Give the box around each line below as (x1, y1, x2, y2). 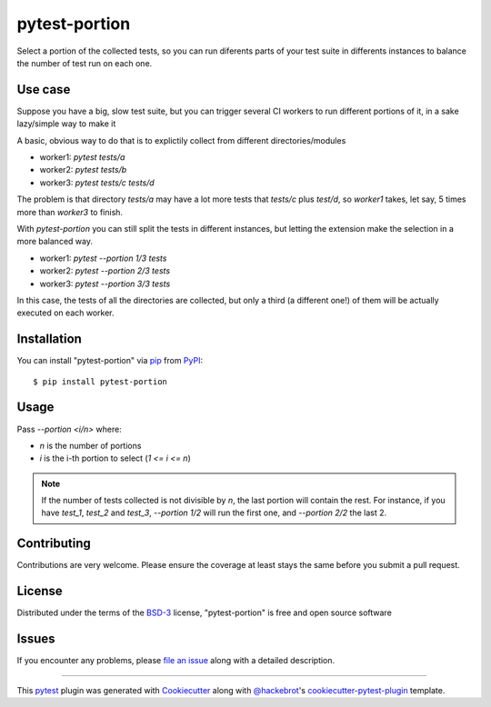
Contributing (16, 536, 91, 552)
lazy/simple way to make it (16, 118, 116, 129)
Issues (16, 632, 55, 647)
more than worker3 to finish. (16, 206, 123, 217)
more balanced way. (16, 236, 93, 247)
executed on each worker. (16, 307, 115, 318)
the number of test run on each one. (16, 57, 153, 68)
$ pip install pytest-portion (33, 376, 168, 386)
